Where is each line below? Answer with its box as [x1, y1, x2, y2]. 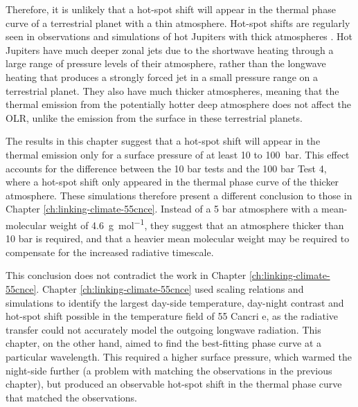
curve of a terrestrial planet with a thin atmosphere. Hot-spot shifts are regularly [6, 15, 350, 30]
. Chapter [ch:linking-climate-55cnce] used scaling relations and [36, 281, 304, 296]
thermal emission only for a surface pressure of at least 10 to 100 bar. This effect [6, 147, 350, 161]
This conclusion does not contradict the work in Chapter [6, 268, 247, 282]
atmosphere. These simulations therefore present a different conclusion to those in [6, 188, 352, 202]
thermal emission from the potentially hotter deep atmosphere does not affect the [6, 97, 351, 111]
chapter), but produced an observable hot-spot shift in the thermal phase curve [6, 377, 342, 391]
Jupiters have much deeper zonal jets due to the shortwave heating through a [6, 42, 334, 57]
